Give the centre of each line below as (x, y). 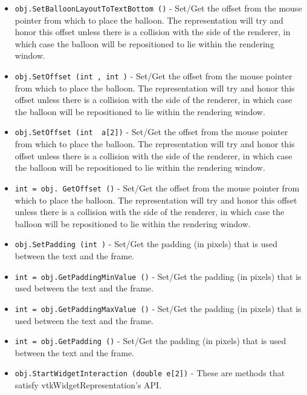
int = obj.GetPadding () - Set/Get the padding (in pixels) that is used (150, 341)
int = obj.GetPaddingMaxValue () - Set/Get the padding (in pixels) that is (158, 308)
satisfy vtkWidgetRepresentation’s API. (88, 385)
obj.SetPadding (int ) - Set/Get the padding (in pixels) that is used (146, 244)
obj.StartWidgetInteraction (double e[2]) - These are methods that (150, 373)
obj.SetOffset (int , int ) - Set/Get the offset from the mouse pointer (153, 76)
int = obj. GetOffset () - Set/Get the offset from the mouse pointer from (157, 188)
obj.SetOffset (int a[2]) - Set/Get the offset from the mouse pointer (151, 132)
